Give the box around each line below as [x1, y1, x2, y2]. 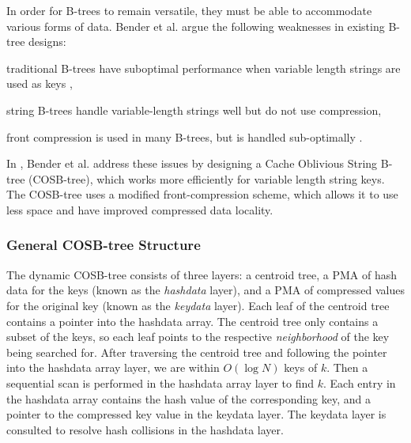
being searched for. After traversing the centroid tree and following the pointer [6, 343, 387, 360]
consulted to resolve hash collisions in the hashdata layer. [6, 421, 284, 437]
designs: [28, 33, 66, 50]
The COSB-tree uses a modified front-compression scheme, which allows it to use [6, 186, 398, 203]
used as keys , [6, 75, 73, 92]
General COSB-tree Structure [6, 235, 201, 255]
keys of [284, 359, 318, 376]
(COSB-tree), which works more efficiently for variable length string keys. [28, 170, 385, 187]
